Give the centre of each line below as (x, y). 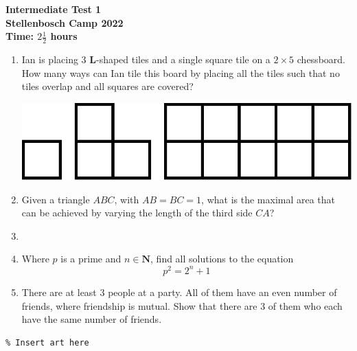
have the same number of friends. (92, 319)
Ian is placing (50, 59)
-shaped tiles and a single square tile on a (183, 59)
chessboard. (321, 59)
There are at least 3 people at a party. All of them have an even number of (179, 292)
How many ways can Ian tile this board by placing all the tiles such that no (181, 72)
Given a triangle (56, 199)
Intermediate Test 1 (54, 9)
